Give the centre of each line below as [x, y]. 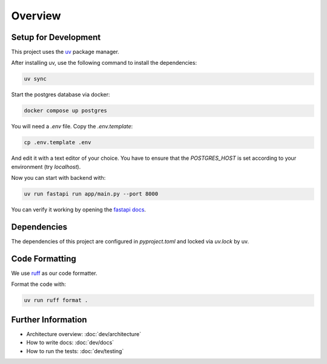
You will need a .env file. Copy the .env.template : [72, 127]
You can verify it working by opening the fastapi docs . [79, 210]
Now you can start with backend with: [58, 178]
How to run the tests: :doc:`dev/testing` [75, 351]
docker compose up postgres [65, 111]
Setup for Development [56, 37]
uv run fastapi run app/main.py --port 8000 [91, 194]
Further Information [49, 319]
